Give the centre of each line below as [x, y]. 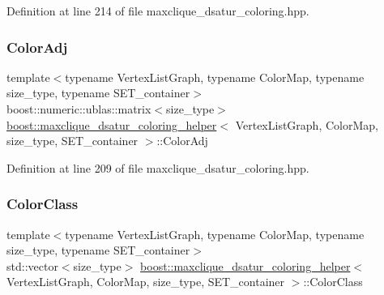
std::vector [32, 265]
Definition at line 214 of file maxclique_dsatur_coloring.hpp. [158, 11]
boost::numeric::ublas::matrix [79, 109]
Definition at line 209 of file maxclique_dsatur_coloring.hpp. [158, 167]
